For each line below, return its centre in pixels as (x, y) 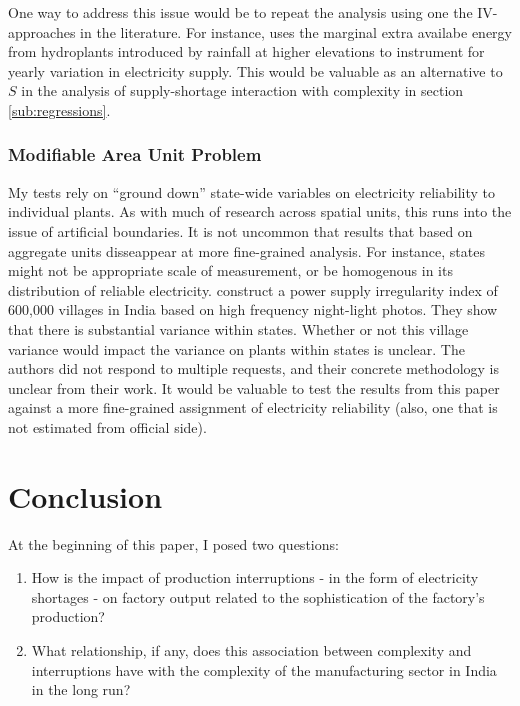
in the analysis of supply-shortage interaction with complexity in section (242, 90)
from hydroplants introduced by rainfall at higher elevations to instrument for (246, 51)
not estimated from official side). (107, 426)
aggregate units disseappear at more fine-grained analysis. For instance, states (246, 250)
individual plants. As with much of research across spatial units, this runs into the (260, 211)
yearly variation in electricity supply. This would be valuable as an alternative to (255, 70)
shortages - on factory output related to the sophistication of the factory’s (258, 596)
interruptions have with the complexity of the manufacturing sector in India (264, 669)
